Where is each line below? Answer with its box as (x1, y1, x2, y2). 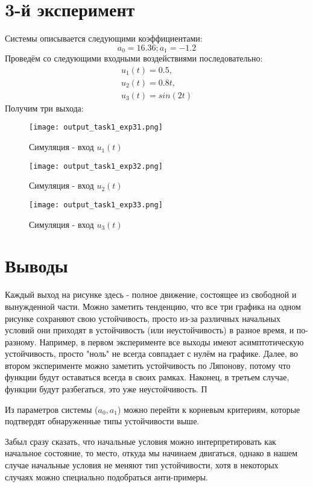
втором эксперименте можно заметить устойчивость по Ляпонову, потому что (5, 359, 291, 371)
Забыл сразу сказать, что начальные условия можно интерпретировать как (5, 435, 276, 447)
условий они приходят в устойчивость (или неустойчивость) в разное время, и (5, 324, 294, 336)
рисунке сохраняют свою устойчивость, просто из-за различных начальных (5, 312, 280, 324)
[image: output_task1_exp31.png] (29, 123, 163, 132)
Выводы (5, 253, 68, 278)
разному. (5, 335, 37, 348)
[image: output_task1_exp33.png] (29, 200, 163, 209)
